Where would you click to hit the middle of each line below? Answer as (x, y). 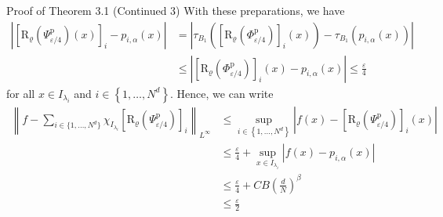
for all (21, 93)
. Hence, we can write (222, 93)
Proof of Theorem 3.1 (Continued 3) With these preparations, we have (176, 10)
